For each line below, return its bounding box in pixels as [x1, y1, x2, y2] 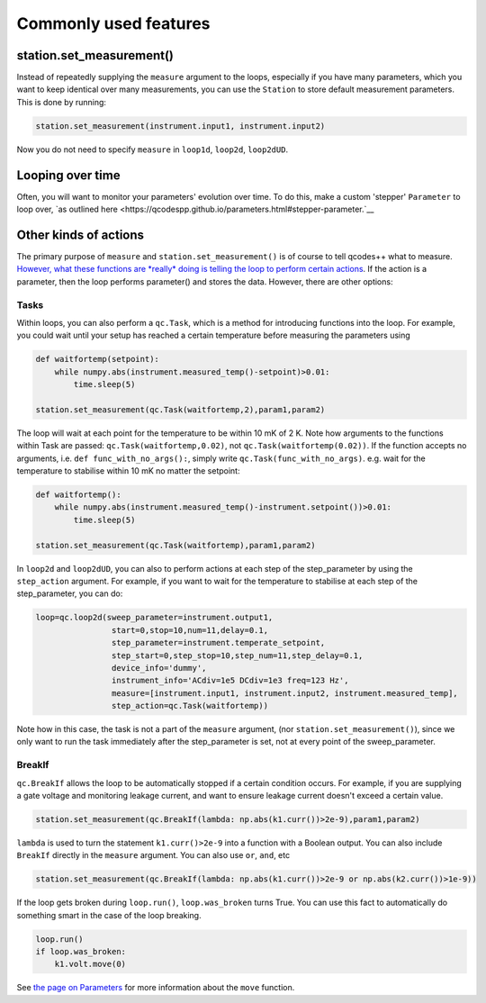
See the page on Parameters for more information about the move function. [16, 982, 295, 993]
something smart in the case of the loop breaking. [16, 909, 202, 920]
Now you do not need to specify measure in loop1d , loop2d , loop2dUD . [16, 144, 288, 155]
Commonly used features [16, 14, 211, 33]
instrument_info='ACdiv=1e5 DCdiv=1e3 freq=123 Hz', [111, 675, 349, 686]
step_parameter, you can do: [16, 588, 123, 599]
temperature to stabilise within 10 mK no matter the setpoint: [16, 465, 240, 476]
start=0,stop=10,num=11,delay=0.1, [111, 625, 269, 635]
